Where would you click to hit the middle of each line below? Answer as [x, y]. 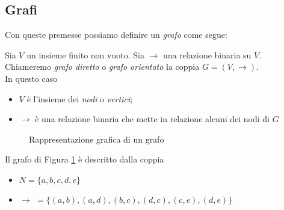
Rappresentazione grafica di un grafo [97, 139]
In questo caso [31, 78]
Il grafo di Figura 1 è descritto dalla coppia [85, 159]
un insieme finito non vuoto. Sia [85, 54]
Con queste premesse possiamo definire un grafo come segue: [116, 35]
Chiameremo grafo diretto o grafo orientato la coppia [102, 66]
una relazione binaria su [207, 54]
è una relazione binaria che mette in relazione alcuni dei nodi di [152, 119]
